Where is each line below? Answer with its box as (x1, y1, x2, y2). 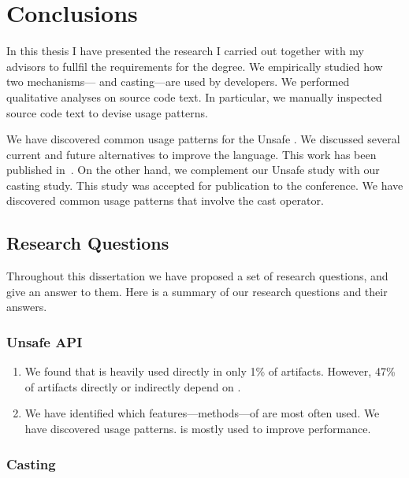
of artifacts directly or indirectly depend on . (24, 378, 241, 395)
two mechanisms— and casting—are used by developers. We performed (6, 73, 350, 90)
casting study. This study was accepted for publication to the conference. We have (6, 176, 403, 193)
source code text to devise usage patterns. (6, 104, 208, 120)
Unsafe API (6, 332, 83, 351)
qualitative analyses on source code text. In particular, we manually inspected (6, 88, 382, 105)
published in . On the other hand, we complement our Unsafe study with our (6, 161, 380, 178)
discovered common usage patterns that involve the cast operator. (6, 192, 324, 209)
